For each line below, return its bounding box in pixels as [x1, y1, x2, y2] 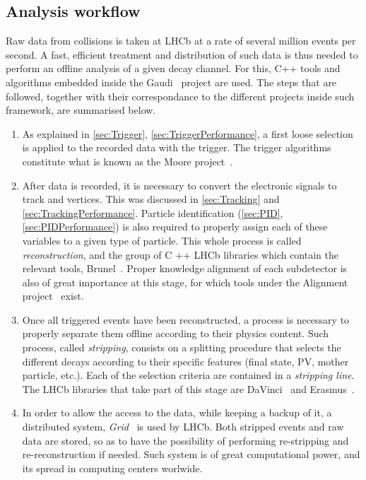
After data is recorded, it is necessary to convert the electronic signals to [22, 177, 337, 192]
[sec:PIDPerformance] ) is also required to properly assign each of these [22, 219, 328, 234]
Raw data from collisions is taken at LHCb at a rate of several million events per [6, 33, 356, 48]
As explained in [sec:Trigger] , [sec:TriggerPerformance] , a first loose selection [22, 126, 353, 141]
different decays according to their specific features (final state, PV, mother [22, 353, 349, 368]
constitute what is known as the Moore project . [22, 153, 233, 168]
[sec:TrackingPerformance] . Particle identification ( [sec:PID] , [22, 205, 283, 220]
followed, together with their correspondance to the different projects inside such [6, 88, 355, 103]
